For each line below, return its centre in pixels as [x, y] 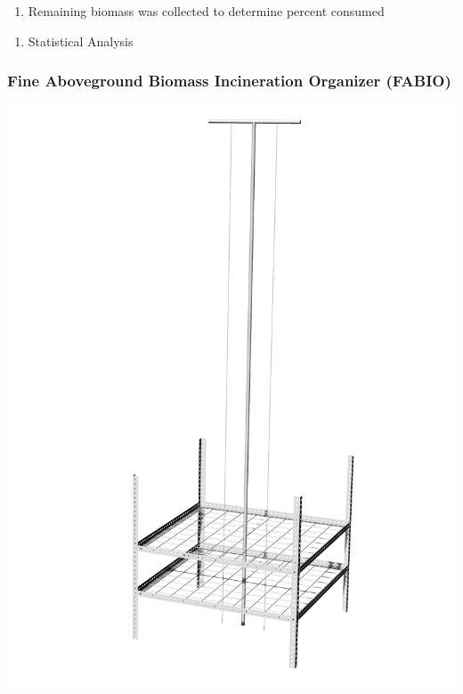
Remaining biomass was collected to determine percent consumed [206, 11]
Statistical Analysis [81, 41]
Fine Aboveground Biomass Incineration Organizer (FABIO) [229, 81]
